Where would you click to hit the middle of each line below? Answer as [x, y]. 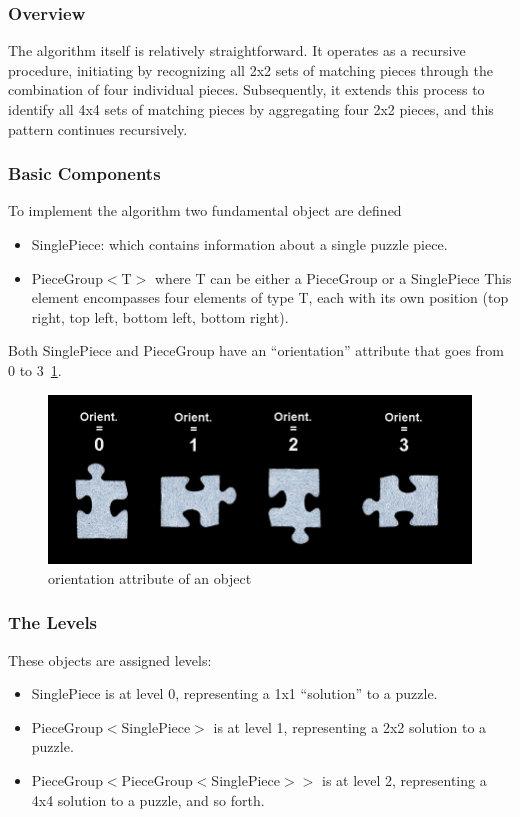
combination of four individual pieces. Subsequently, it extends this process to [246, 89]
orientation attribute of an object [150, 577]
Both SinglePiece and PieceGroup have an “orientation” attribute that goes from [256, 350]
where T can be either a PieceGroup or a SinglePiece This [333, 277]
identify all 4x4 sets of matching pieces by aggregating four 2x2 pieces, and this [251, 109]
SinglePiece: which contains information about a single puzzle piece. [239, 244]
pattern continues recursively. [98, 128]
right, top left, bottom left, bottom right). [160, 316]
